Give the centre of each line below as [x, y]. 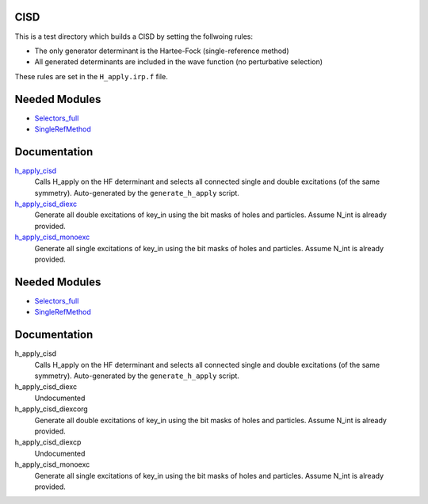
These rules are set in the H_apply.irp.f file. [91, 76]
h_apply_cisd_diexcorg [52, 409]
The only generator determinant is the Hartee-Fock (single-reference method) [162, 51]
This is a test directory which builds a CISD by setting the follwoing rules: [134, 36]
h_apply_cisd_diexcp [48, 442]
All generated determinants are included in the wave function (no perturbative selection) [179, 62]
